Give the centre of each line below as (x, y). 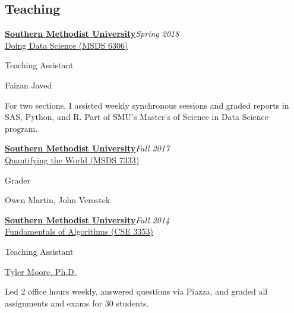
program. (21, 128)
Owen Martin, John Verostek (58, 200)
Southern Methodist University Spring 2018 (92, 34)
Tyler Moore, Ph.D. (41, 271)
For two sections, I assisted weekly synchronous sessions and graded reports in (147, 105)
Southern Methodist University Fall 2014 (87, 219)
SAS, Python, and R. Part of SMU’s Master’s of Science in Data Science (137, 117)
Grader (18, 180)
